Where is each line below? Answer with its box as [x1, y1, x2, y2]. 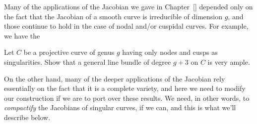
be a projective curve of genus [23, 47, 115, 57]
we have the [4, 30, 40, 41]
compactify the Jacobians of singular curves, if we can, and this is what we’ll [4, 102, 236, 113]
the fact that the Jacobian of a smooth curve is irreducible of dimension [4, 11, 222, 21]
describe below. [4, 112, 51, 122]
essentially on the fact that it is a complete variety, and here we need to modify [4, 83, 246, 93]
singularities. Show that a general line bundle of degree [4, 56, 171, 67]
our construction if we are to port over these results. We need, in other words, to [4, 92, 250, 103]
